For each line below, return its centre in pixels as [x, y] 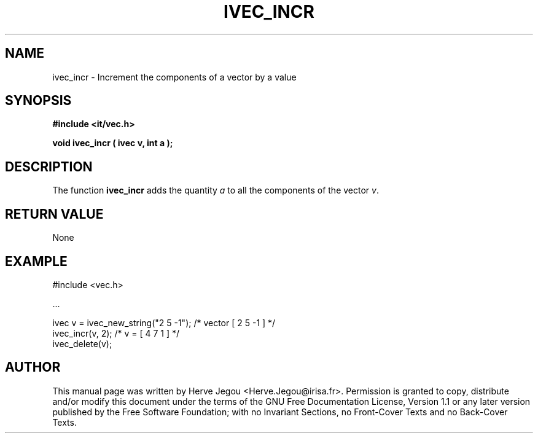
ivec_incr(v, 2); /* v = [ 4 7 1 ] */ [116, 333]
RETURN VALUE [54, 214]
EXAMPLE [36, 261]
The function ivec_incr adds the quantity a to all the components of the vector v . [216, 190]
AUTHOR [33, 367]
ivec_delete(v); [82, 343]
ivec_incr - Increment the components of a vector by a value [174, 77]
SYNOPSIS [38, 101]
